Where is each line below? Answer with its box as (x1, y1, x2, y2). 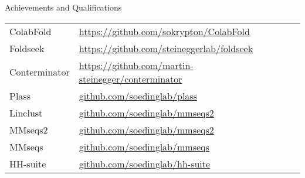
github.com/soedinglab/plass (79, 88, 197, 102)
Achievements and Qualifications (5, 1, 122, 13)
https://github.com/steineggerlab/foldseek (79, 41, 253, 55)
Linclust (9, 105, 43, 119)
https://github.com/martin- (79, 58, 194, 72)
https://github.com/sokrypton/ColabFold (79, 24, 250, 38)
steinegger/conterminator (79, 71, 182, 85)
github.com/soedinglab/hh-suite (79, 156, 211, 170)
